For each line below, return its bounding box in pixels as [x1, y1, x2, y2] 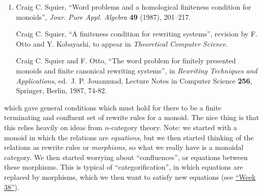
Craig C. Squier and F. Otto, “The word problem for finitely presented [16, 55, 236, 66]
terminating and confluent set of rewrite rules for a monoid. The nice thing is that [4, 112, 259, 123]
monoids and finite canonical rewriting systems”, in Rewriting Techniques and [16, 65, 257, 75]
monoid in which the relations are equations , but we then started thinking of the [4, 132, 254, 142]
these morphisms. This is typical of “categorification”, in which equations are [4, 162, 243, 172]
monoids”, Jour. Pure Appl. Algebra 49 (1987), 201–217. [16, 11, 191, 22]
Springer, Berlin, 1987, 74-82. [16, 85, 107, 96]
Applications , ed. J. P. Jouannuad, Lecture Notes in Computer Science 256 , [16, 75, 252, 86]
